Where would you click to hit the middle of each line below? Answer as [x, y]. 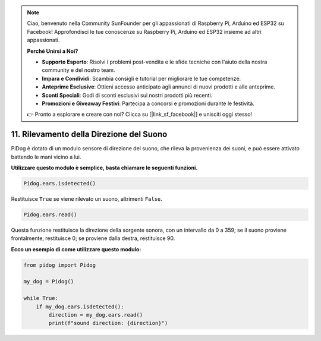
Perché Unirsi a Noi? [53, 51]
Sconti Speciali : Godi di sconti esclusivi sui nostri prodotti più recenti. [127, 95]
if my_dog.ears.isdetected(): [80, 307]
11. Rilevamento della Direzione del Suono [89, 135]
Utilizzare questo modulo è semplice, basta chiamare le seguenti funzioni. [104, 168]
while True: [41, 298]
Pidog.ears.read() [50, 214]
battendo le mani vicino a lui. [46, 157]
